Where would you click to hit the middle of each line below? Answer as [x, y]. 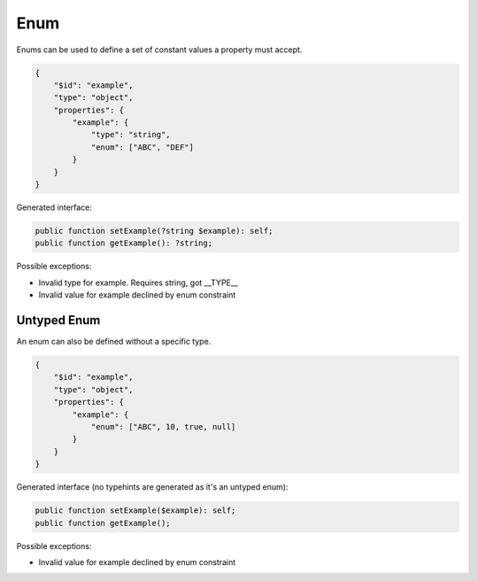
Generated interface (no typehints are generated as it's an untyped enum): [152, 487]
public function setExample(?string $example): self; [154, 231]
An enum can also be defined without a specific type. [114, 342]
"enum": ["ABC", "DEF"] [143, 147]
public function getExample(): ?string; [123, 243]
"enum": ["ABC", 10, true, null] [163, 427]
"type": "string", [131, 135]
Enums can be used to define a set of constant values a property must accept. [159, 50]
